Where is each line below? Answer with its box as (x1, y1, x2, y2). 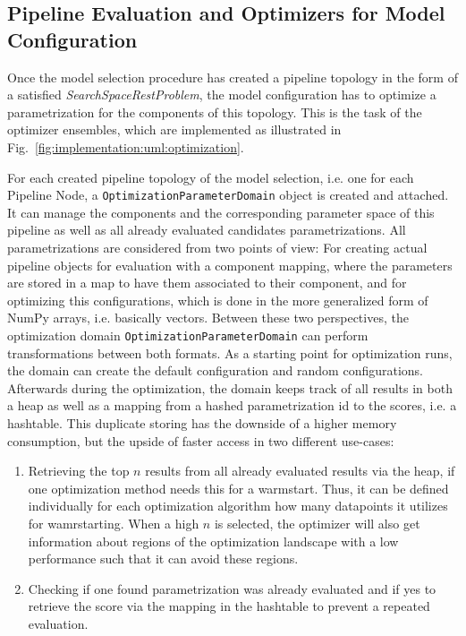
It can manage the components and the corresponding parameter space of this (7, 202, 435, 221)
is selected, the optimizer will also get (214, 513, 420, 532)
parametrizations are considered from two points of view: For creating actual (7, 238, 428, 256)
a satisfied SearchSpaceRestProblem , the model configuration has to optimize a (7, 85, 436, 104)
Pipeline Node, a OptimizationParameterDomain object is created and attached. (7, 185, 449, 204)
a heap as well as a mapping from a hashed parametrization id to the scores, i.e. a (7, 396, 457, 415)
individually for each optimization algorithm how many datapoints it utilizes (28, 496, 448, 515)
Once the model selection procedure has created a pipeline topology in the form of (7, 67, 458, 86)
